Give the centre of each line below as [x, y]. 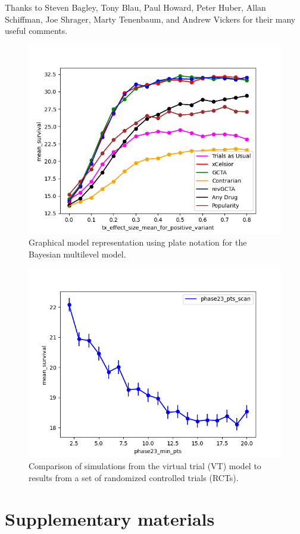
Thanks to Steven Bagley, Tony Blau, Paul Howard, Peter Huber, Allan [135, 7]
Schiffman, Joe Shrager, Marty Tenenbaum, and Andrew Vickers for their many [150, 19]
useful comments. [36, 31]
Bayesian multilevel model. [77, 254]
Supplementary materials [110, 518]
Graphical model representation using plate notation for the [138, 242]
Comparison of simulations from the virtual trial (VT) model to [145, 466]
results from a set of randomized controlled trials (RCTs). [134, 477]
